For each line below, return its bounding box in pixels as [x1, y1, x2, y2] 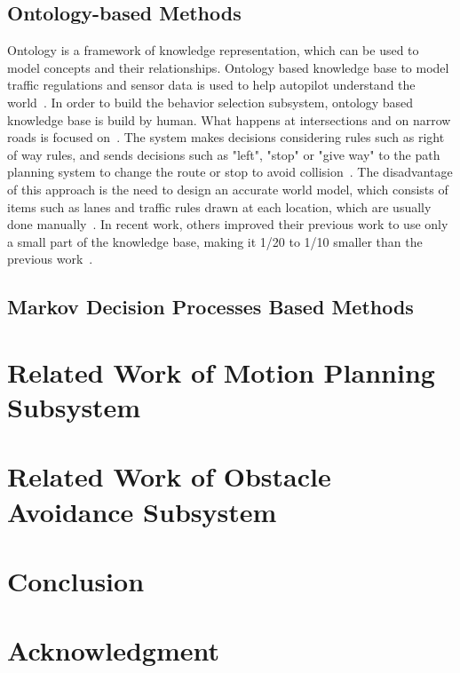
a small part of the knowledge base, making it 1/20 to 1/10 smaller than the [7, 232, 423, 250]
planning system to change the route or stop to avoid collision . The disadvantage [7, 162, 453, 181]
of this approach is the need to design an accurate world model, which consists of [7, 179, 448, 198]
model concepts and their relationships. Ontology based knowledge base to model [7, 58, 449, 76]
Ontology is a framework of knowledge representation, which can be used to [7, 41, 419, 59]
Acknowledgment [7, 632, 219, 669]
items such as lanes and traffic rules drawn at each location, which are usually [7, 197, 432, 216]
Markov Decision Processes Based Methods [7, 293, 414, 321]
